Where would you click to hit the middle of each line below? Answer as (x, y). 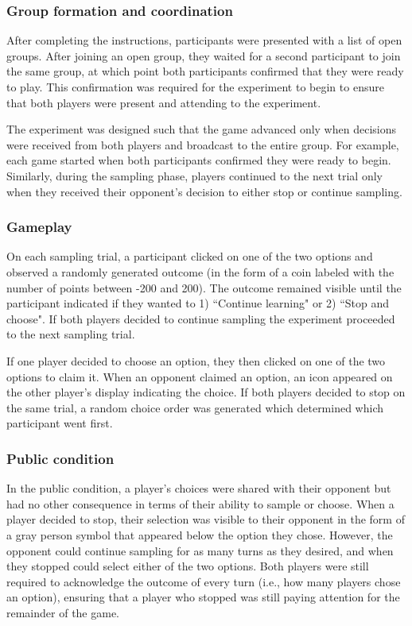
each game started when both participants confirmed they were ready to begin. (199, 160)
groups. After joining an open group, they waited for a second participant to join (204, 55)
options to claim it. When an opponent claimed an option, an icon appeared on (200, 376)
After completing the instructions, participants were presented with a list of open (204, 40)
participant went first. (60, 423)
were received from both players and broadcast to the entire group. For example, (203, 144)
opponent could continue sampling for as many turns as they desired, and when (200, 550)
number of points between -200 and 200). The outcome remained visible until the (204, 287)
